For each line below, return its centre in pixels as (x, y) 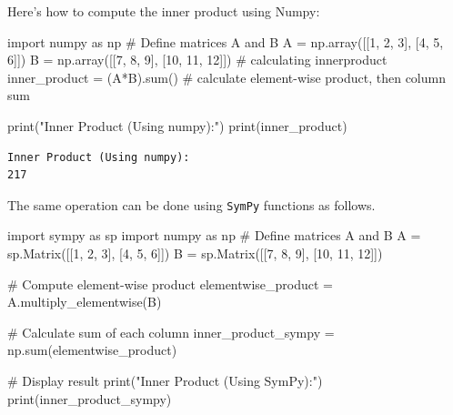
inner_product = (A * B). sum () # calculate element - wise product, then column (226, 77)
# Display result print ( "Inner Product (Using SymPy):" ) (165, 380)
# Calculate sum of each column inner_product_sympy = (171, 332)
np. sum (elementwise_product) (92, 350)
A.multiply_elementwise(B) (85, 302)
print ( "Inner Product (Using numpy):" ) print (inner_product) (177, 125)
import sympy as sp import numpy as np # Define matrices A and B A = (214, 235)
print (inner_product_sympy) (90, 398)
